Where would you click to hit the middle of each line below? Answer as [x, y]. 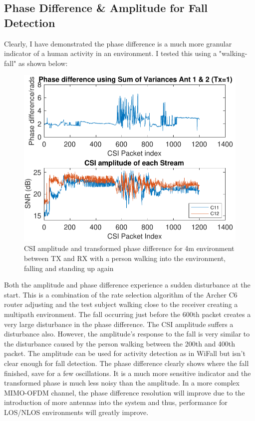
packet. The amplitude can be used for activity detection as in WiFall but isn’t [125, 353]
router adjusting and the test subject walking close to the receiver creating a [121, 304]
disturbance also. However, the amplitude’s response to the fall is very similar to [127, 334]
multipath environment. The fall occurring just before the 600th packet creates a [127, 314]
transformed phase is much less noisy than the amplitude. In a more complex [122, 383]
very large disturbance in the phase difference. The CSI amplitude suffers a [119, 324]
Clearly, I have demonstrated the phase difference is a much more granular [118, 43]
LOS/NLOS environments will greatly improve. [76, 412]
